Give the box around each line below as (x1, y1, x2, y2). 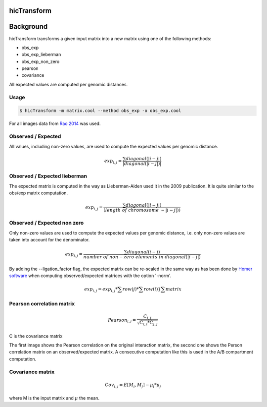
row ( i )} (143, 287, 161, 292)
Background (9, 22, 48, 31)
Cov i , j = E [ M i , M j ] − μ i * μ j (104, 382, 161, 389)
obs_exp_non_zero (21, 58, 60, 64)
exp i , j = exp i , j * (84, 287, 118, 293)
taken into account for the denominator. (9, 236, 90, 242)
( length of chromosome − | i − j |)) (103, 207, 180, 213)
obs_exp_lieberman (21, 52, 61, 58)
